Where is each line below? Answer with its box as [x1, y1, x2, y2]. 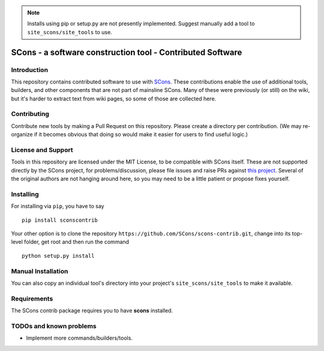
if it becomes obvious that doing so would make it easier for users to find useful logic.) [34, 131, 248, 138]
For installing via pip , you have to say [11, 203, 104, 210]
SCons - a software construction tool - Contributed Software [11, 47, 242, 57]
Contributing [11, 110, 49, 118]
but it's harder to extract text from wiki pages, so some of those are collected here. [11, 95, 217, 102]
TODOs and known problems [11, 322, 97, 330]
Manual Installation [11, 267, 68, 275]
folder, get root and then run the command [24, 238, 129, 246]
